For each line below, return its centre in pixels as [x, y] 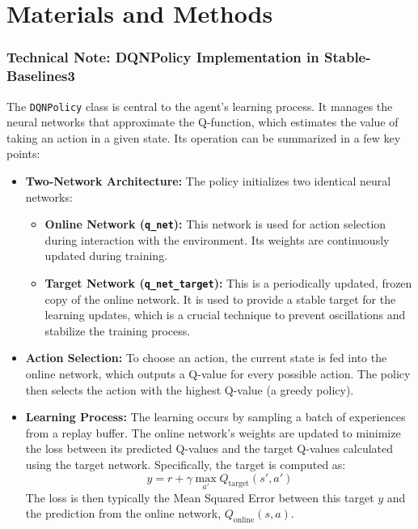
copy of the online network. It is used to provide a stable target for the [220, 299]
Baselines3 [41, 76]
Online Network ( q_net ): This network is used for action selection [215, 224]
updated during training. [106, 256]
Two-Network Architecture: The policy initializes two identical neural [208, 180]
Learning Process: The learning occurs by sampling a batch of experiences [215, 417]
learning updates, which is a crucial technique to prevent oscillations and [225, 315]
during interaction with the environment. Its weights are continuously [217, 239]
